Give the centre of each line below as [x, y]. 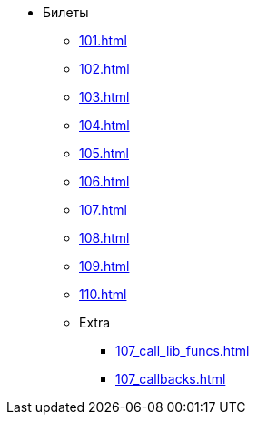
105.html [104, 153]
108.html [104, 238]
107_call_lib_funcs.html [183, 351]
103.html [104, 97]
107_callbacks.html [171, 379]
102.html [104, 69]
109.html [104, 266]
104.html [104, 125]
